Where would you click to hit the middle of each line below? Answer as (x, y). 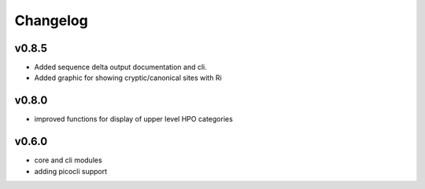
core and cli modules (68, 160)
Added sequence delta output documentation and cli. (121, 67)
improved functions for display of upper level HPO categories (134, 119)
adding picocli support (71, 171)
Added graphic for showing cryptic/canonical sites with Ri (128, 78)
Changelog (51, 20)
